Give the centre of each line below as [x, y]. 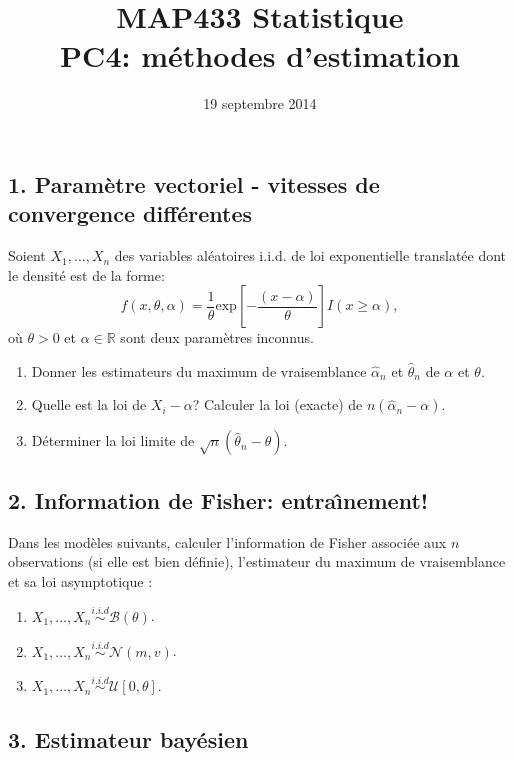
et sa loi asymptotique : [80, 580]
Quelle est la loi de [89, 404]
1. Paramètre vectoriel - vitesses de [194, 183]
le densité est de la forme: [86, 274]
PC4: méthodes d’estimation [260, 55]
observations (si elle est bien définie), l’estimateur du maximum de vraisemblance [257, 561]
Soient [27, 255]
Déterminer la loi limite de [113, 440]
